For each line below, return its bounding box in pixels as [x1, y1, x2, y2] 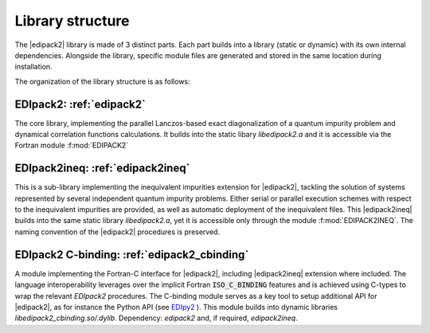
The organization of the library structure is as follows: [14, 76, 190, 86]
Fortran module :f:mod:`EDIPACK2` [14, 140, 129, 151]
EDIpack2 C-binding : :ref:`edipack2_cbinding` [14, 248, 249, 261]
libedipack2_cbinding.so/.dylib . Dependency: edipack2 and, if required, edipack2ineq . [14, 313, 298, 323]
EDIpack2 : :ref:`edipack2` [14, 97, 147, 111]
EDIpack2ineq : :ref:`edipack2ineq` [14, 162, 190, 175]
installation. [14, 62, 53, 72]
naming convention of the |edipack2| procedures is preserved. [14, 227, 221, 237]
